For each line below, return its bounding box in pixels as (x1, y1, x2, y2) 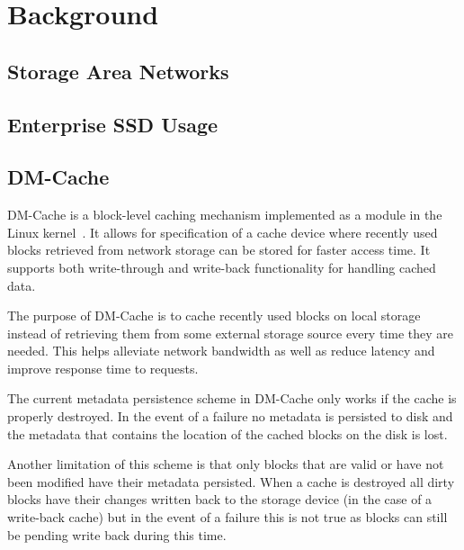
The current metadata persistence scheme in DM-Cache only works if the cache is (7, 389, 457, 408)
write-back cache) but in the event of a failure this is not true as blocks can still (7, 508, 448, 527)
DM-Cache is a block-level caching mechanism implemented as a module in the (7, 205, 442, 224)
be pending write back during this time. (7, 525, 227, 544)
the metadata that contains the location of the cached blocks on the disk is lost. (7, 424, 448, 443)
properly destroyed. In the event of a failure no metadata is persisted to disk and (7, 407, 453, 426)
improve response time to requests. (7, 358, 199, 377)
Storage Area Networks (7, 57, 229, 85)
